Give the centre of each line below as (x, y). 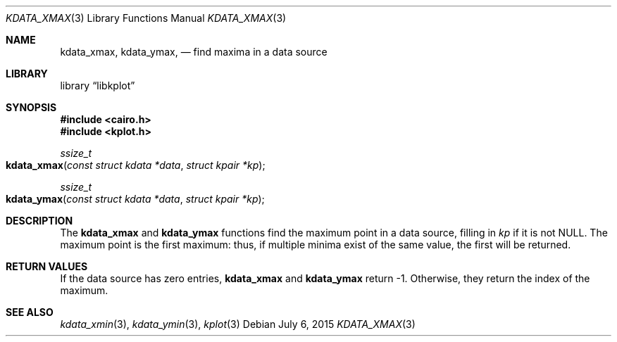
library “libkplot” (98, 85)
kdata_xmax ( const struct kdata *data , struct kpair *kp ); (136, 165)
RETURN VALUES (47, 266)
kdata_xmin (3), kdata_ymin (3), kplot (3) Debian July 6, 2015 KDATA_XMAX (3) (238, 324)
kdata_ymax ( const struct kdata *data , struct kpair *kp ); (135, 199)
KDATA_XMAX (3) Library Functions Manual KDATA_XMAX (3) (146, 18)
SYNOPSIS (31, 107)
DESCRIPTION (39, 221)
